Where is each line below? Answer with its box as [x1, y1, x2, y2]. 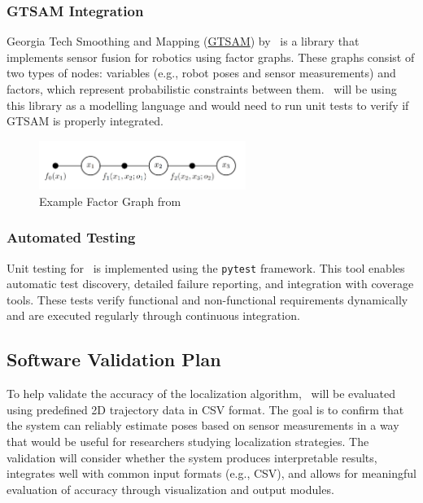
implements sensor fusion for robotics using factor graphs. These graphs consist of [7, 48, 415, 65]
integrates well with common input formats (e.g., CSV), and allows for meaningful [7, 465, 416, 482]
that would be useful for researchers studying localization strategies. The [7, 433, 369, 450]
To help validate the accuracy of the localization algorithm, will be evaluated [7, 385, 396, 402]
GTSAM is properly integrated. [7, 112, 164, 129]
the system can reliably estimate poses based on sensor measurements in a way [7, 417, 399, 434]
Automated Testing [7, 227, 136, 247]
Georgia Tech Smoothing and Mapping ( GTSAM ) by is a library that [7, 33, 360, 50]
